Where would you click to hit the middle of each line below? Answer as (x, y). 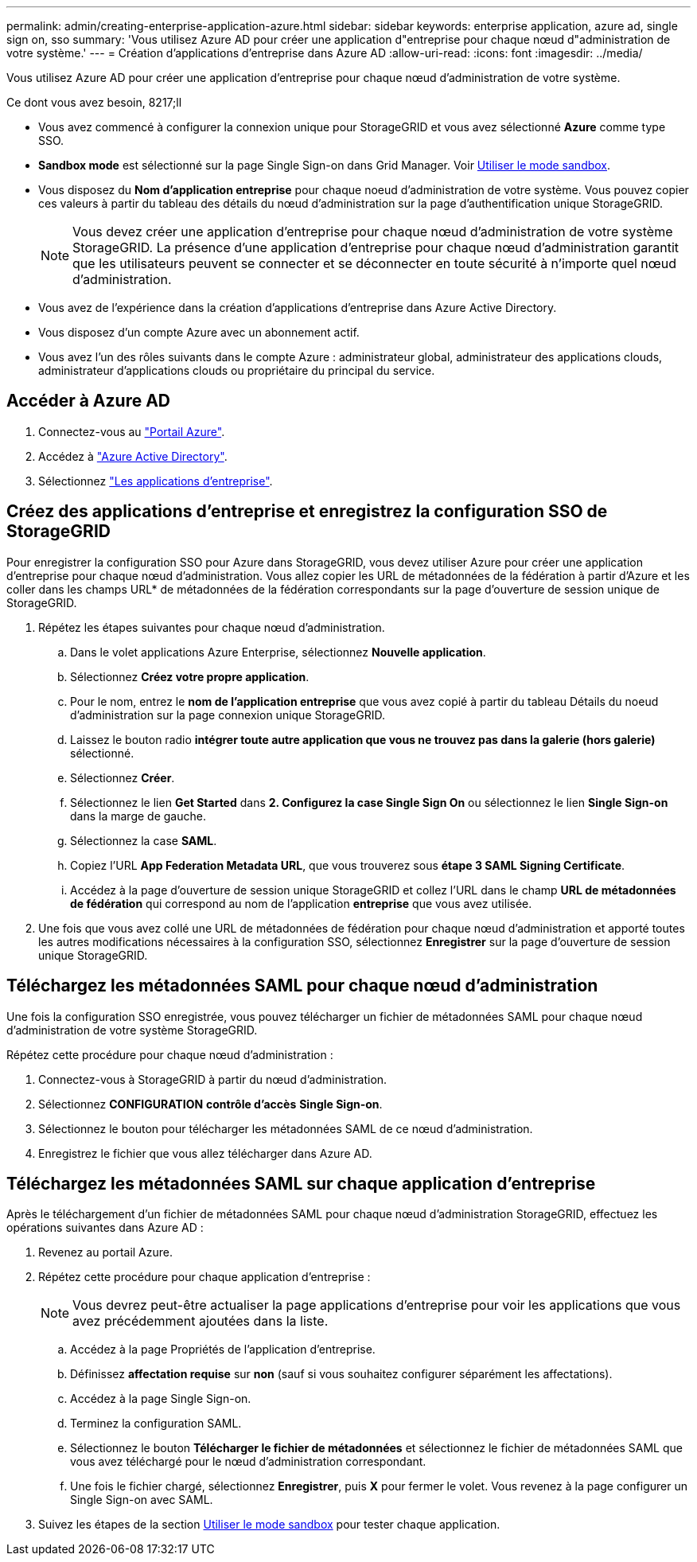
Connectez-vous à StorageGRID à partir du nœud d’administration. (213, 1079)
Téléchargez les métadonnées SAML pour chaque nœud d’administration (302, 986)
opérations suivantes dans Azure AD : (105, 1228)
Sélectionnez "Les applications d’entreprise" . (156, 481)
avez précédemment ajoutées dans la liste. (201, 1321)
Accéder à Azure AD (89, 401)
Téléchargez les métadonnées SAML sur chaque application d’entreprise (301, 1183)
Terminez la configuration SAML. (156, 1424)
